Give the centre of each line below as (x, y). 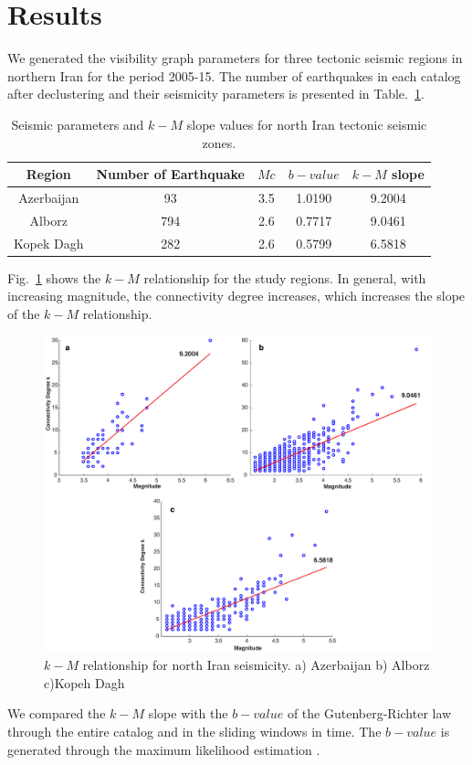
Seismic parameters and (78, 124)
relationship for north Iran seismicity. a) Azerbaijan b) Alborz (256, 665)
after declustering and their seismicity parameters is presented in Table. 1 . (216, 94)
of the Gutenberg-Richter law (369, 713)
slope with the (188, 713)
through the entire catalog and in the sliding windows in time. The (194, 732)
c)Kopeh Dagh (84, 682)
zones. (219, 142)
